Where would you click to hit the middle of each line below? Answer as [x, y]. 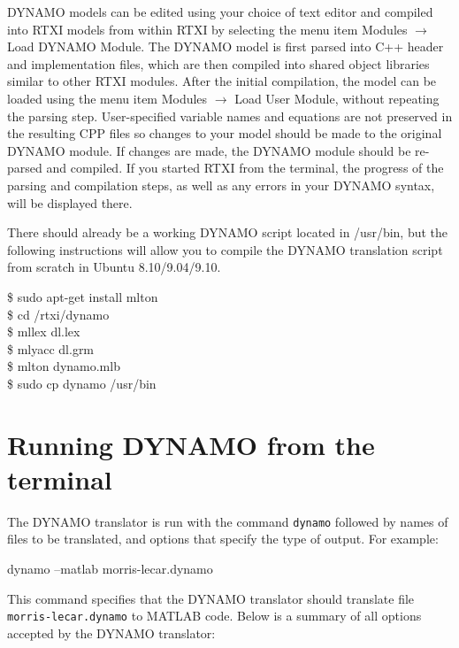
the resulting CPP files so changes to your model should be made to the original [225, 133]
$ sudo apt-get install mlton [83, 296]
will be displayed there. [70, 202]
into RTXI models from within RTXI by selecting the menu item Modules [207, 29]
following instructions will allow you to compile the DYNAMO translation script [225, 249]
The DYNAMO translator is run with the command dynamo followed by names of [228, 521]
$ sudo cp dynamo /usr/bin [82, 383]
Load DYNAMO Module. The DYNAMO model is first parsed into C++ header [226, 46]
